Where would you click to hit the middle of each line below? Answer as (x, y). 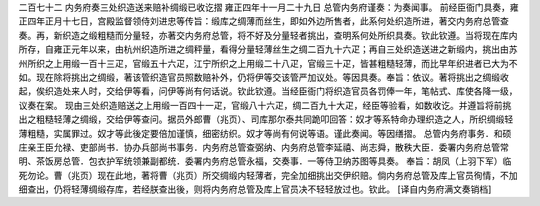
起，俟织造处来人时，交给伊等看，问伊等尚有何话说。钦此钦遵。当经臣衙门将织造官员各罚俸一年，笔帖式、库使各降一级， (268, 91)
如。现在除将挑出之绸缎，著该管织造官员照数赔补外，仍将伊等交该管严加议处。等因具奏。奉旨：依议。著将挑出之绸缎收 (263, 77)
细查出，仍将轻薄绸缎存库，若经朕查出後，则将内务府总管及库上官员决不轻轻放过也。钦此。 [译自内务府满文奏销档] (255, 189)
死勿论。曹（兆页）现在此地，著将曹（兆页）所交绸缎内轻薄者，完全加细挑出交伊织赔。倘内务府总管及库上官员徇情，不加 (268, 175)
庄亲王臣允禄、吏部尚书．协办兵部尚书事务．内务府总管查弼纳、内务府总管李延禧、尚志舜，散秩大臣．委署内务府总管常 (263, 147)
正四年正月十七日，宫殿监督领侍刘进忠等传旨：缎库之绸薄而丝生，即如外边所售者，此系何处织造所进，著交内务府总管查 (263, 21)
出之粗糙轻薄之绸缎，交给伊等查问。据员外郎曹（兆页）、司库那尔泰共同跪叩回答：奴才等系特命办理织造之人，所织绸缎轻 (266, 119)
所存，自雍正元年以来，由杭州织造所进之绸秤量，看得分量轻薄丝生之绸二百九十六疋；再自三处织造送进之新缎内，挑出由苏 (268, 49)
